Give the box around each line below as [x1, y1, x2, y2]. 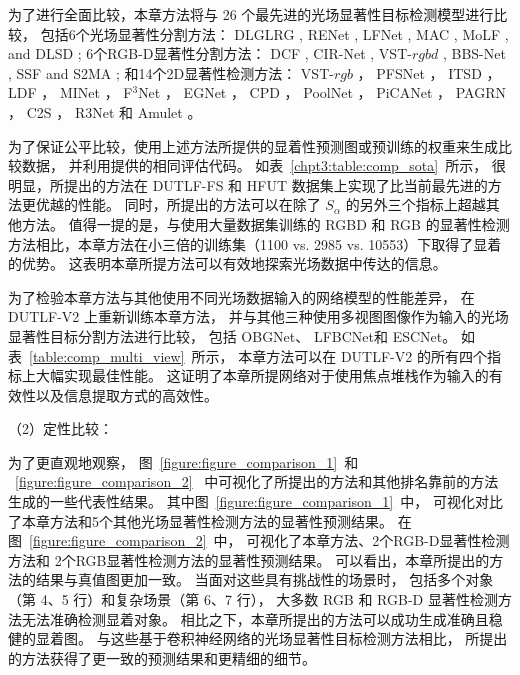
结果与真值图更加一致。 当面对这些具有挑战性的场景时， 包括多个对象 [35, 569, 494, 590]
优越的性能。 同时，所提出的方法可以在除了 [35, 194, 321, 215]
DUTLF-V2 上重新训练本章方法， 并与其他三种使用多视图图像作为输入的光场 [8, 306, 509, 327]
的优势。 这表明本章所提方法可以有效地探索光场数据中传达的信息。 [8, 253, 447, 274]
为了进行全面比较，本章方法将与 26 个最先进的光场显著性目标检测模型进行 [8, 4, 494, 24]
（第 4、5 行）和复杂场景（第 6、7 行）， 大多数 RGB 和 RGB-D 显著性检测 [8, 589, 498, 610]
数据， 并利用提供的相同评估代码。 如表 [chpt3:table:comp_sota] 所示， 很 [21, 155, 506, 176]
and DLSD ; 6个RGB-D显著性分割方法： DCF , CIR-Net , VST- [8, 43, 412, 64]
